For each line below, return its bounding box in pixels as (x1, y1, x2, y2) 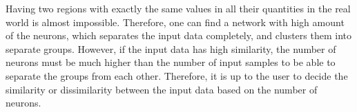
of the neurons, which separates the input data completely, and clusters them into (6, 28, 352, 43)
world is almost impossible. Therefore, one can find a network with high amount (6, 14, 345, 29)
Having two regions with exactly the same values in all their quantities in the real (6, 1, 351, 15)
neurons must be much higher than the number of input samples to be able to (6, 55, 336, 69)
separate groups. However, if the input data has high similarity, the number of (6, 41, 336, 56)
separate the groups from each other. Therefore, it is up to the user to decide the (6, 68, 348, 82)
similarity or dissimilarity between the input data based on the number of (6, 82, 318, 96)
